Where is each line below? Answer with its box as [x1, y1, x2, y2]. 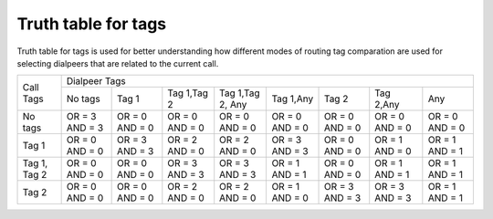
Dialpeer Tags [66, 75, 127, 88]
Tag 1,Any [271, 92, 314, 105]
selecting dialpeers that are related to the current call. [16, 57, 219, 68]
